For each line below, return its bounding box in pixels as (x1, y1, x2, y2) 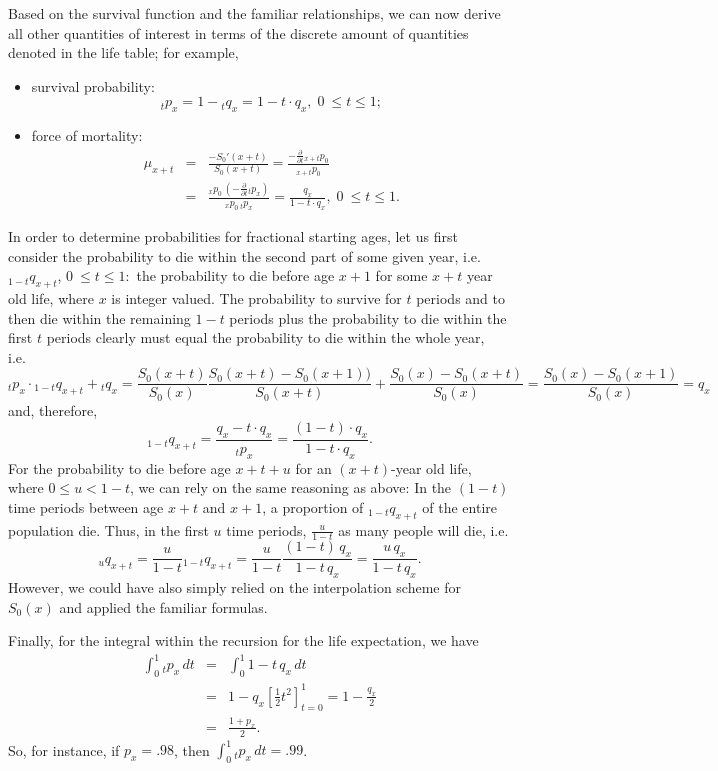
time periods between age (8, 496, 164, 517)
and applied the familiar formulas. (59, 596, 268, 617)
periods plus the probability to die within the (229, 307, 507, 328)
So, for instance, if (8, 739, 120, 760)
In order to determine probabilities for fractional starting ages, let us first (8, 226, 458, 247)
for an (295, 457, 332, 478)
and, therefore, (8, 400, 98, 421)
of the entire (422, 496, 497, 517)
